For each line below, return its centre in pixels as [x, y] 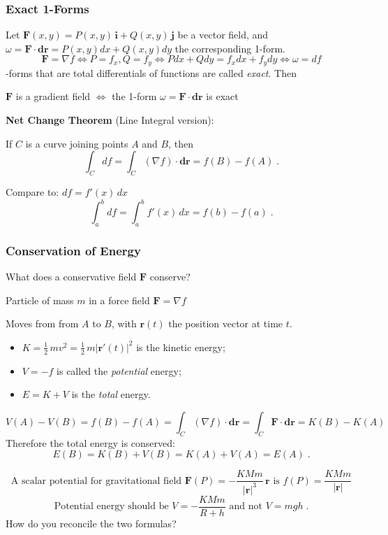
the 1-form [134, 96]
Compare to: [32, 192]
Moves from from [42, 323]
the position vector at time [226, 323]
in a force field [119, 300]
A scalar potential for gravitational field [96, 481]
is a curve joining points [77, 143]
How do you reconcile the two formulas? [91, 523]
